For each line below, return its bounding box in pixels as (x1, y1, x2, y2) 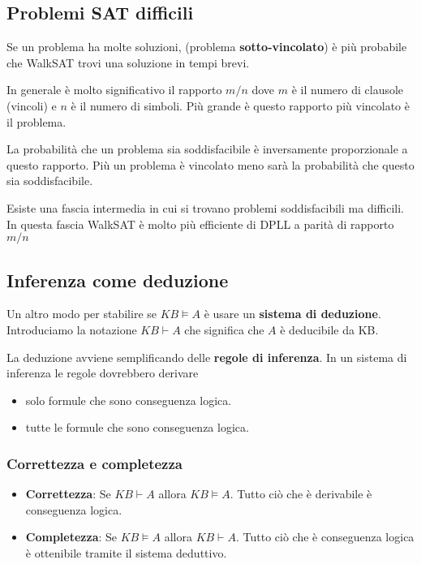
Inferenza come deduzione (6, 267, 229, 292)
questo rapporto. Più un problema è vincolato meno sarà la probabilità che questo (6, 156, 415, 173)
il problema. (6, 113, 67, 130)
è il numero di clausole (291, 81, 404, 98)
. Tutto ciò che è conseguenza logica (235, 528, 415, 545)
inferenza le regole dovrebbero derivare (6, 364, 199, 381)
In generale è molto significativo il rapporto (6, 81, 222, 98)
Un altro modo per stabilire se (6, 305, 157, 322)
